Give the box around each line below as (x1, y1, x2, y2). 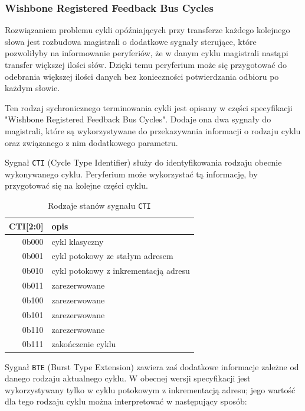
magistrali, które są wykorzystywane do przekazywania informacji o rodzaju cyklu (5, 124, 301, 137)
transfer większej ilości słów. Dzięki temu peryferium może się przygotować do (5, 59, 287, 70)
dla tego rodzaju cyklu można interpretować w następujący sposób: (5, 395, 247, 407)
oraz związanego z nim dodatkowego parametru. (5, 136, 178, 148)
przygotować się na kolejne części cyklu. (5, 179, 148, 192)
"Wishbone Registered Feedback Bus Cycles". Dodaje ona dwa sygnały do (5, 113, 271, 125)
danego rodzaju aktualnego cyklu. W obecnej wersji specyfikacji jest (5, 372, 251, 384)
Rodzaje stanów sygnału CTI (48, 199, 151, 211)
